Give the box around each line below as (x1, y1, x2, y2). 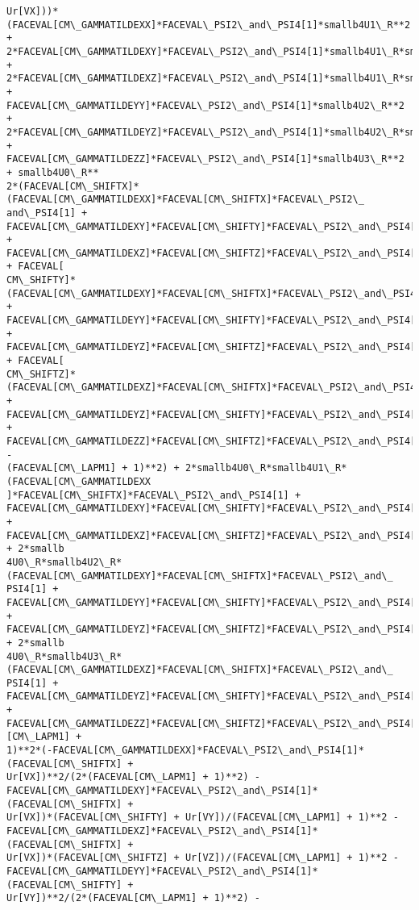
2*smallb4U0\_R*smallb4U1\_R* (185, 462, 347, 474)
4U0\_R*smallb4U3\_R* (6, 650, 122, 662)
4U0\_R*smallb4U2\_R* (6, 556, 122, 568)
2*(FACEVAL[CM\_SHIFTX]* (6, 180, 139, 192)
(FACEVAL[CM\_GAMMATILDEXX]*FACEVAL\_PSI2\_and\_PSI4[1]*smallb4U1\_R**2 (6, 19, 411, 31)
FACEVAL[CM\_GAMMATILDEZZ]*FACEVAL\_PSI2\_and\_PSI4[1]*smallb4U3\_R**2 (6, 153, 404, 165)
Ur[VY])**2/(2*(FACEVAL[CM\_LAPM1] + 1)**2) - (6, 892, 260, 904)
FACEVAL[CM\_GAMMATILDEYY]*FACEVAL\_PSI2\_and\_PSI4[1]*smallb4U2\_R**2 (6, 99, 404, 111)
